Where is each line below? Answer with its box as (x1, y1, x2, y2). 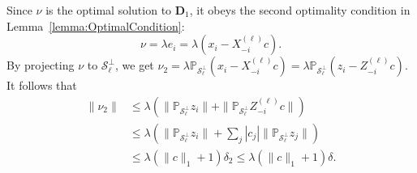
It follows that (6, 77, 77, 94)
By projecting (6, 57, 75, 74)
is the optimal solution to (45, 2, 172, 18)
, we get (115, 57, 154, 74)
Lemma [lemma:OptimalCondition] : (6, 17, 185, 34)
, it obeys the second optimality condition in (189, 2, 411, 18)
